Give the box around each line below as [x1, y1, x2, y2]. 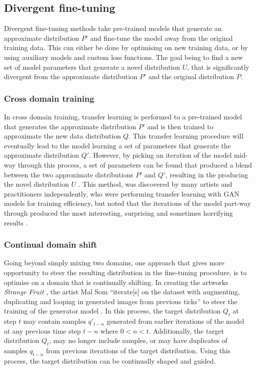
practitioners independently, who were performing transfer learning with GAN [4, 188, 240, 199]
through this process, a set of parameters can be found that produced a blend [18, 159, 252, 170]
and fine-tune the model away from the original [90, 32, 233, 43]
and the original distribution [148, 71, 234, 82]
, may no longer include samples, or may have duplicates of [49, 335, 227, 345]
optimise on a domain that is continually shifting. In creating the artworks [4, 277, 228, 287]
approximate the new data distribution [4, 131, 121, 141]
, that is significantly [187, 61, 250, 72]
